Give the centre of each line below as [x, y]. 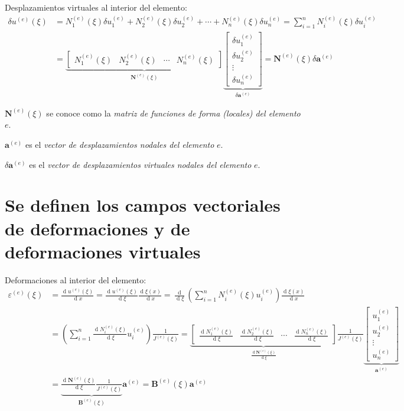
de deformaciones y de [97, 228]
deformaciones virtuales [103, 251]
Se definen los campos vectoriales [143, 205]
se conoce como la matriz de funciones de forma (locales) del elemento [173, 113]
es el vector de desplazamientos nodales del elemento [120, 145]
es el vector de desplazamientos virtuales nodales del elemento [140, 164]
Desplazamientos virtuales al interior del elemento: [96, 7]
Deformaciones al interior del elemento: [76, 279]
